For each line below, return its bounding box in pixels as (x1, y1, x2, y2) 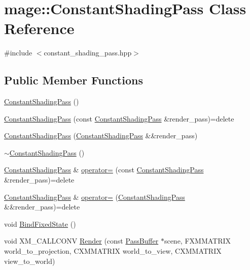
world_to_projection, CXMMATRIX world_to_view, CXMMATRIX (4, 246, 222, 256)
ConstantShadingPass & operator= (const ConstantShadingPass (4, 164, 204, 175)
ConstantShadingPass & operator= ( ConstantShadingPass (4, 191, 185, 202)
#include (4, 47, 32, 58)
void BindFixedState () (4, 218, 76, 229)
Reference (4, 18, 75, 39)
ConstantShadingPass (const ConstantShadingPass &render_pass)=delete (4, 113, 234, 124)
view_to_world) (4, 255, 55, 266)
